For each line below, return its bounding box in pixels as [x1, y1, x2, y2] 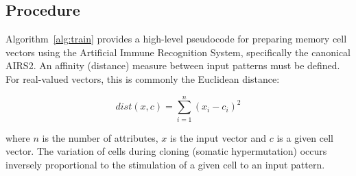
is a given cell [276, 130, 333, 144]
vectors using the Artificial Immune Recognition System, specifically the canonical [5, 45, 351, 59]
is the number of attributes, [42, 130, 158, 144]
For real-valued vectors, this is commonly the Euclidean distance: [5, 71, 280, 86]
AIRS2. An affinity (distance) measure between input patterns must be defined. [5, 58, 340, 73]
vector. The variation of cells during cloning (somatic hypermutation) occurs [5, 144, 327, 158]
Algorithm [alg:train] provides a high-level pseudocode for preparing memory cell [5, 32, 347, 46]
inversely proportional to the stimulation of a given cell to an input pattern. [5, 157, 325, 171]
